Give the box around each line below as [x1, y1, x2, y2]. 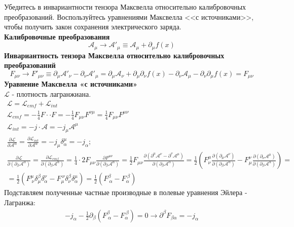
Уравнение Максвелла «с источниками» [4, 79, 138, 89]
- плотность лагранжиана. [12, 89, 91, 99]
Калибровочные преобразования [4, 31, 110, 42]
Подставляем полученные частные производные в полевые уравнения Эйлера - [4, 187, 247, 198]
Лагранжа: [4, 197, 35, 207]
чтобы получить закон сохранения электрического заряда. [4, 21, 181, 32]
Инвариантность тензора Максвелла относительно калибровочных [4, 50, 225, 60]
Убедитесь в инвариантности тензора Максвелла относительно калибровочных [4, 2, 246, 12]
